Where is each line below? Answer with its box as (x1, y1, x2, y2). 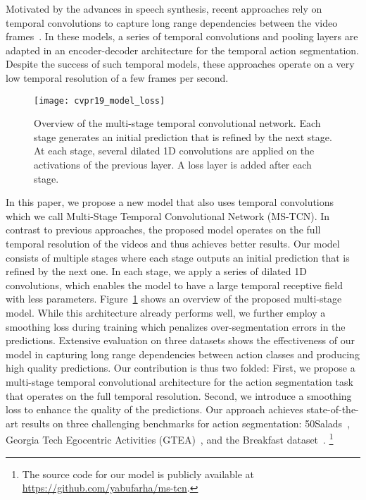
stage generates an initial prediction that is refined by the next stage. (34, 129, 332, 144)
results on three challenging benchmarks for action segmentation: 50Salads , (21, 415, 351, 430)
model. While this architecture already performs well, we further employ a (6, 305, 326, 319)
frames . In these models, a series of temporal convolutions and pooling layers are (6, 29, 358, 44)
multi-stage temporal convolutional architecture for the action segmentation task (6, 374, 353, 389)
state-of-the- (306, 402, 359, 417)
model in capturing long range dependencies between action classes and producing (6, 346, 360, 361)
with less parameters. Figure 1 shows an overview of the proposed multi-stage (6, 291, 342, 306)
